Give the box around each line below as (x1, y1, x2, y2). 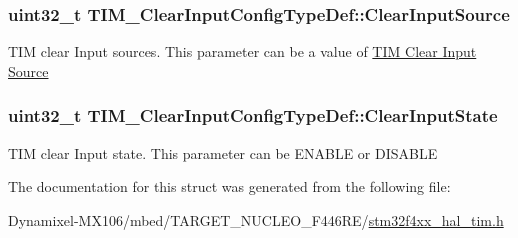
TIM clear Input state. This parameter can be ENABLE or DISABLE (8, 142, 438, 163)
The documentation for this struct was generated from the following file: (8, 176, 451, 197)
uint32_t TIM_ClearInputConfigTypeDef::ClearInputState (8, 103, 498, 128)
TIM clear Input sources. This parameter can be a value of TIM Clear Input (8, 41, 477, 62)
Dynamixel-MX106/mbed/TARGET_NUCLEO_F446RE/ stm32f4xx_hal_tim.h (8, 209, 504, 230)
